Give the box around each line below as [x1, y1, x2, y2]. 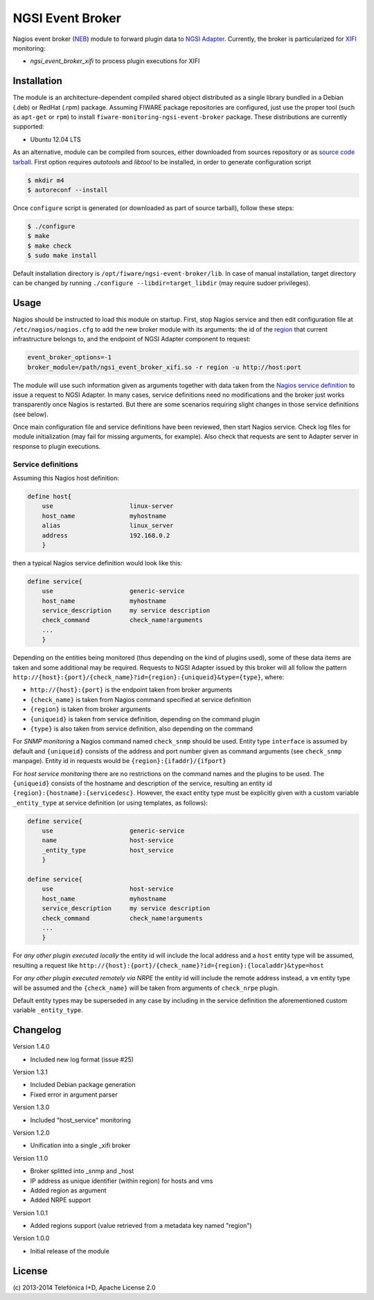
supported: [12, 122, 44, 131]
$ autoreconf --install [27, 186, 109, 194]
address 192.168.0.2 [42, 531, 170, 539]
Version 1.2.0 [12, 1128, 50, 1137]
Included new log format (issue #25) [30, 1055, 134, 1063]
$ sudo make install [27, 252, 97, 259]
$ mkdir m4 [27, 176, 64, 184]
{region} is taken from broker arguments [30, 705, 152, 714]
